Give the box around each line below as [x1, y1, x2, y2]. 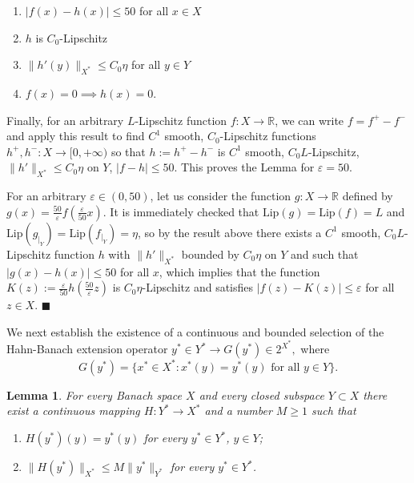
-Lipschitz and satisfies [142, 279, 254, 296]
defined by [342, 187, 393, 204]
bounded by [181, 245, 239, 262]
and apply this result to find [6, 127, 145, 144]
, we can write [275, 111, 344, 128]
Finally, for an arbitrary [6, 111, 124, 128]
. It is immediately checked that [102, 203, 259, 219]
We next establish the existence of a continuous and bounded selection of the [6, 323, 384, 340]
